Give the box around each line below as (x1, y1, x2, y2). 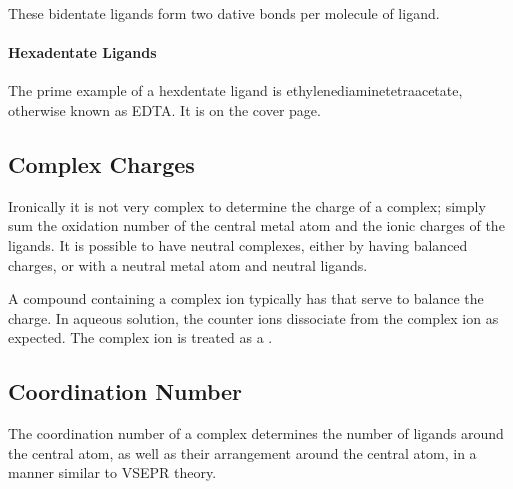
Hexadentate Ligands (8, 42, 157, 63)
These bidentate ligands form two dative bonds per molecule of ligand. (8, 3, 440, 23)
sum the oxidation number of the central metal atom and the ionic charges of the (8, 215, 505, 236)
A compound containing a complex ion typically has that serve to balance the (8, 288, 484, 309)
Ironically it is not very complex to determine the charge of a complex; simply (8, 195, 486, 216)
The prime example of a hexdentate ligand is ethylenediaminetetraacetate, (8, 80, 463, 101)
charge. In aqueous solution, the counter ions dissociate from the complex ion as (8, 307, 499, 328)
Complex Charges (8, 148, 195, 179)
